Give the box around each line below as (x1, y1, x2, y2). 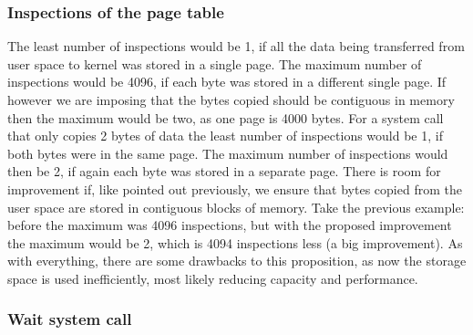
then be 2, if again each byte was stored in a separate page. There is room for (7, 162, 441, 181)
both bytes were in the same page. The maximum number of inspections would (7, 143, 448, 162)
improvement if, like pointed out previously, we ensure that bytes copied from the (7, 179, 462, 198)
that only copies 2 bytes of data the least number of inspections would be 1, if (7, 126, 443, 145)
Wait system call (7, 308, 132, 330)
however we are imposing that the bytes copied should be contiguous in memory (7, 90, 455, 109)
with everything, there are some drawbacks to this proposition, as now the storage (7, 251, 467, 270)
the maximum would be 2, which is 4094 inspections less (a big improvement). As (7, 233, 463, 252)
